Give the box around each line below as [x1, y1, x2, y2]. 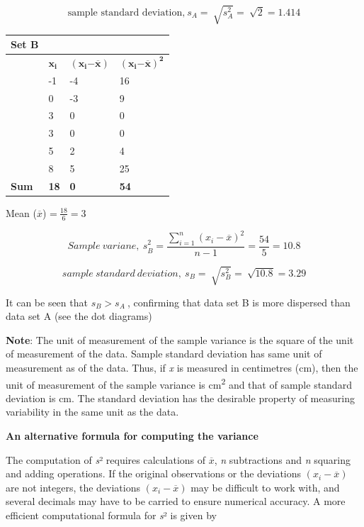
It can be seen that [6, 294, 88, 309]
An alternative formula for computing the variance [6, 428, 258, 443]
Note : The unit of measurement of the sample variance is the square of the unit [6, 332, 354, 347]
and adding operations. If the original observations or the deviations [6, 466, 302, 481]
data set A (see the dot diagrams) [6, 309, 152, 323]
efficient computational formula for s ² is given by [6, 507, 217, 522]
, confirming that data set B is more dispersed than [127, 294, 351, 309]
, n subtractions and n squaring [214, 452, 351, 467]
